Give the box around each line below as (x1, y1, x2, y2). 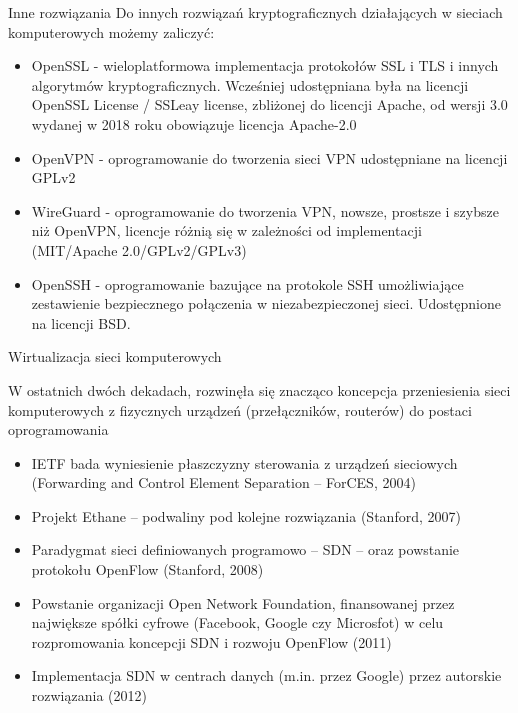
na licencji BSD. (31, 312, 131, 333)
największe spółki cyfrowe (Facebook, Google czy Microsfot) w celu (31, 612, 444, 633)
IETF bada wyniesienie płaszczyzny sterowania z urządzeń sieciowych (31, 452, 458, 473)
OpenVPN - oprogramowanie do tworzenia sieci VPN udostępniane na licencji (31, 147, 508, 168)
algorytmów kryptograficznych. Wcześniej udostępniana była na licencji (31, 74, 469, 95)
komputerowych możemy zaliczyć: (8, 21, 215, 42)
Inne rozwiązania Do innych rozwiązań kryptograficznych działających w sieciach (8, 2, 503, 22)
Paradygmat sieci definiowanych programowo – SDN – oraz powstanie (31, 539, 460, 560)
